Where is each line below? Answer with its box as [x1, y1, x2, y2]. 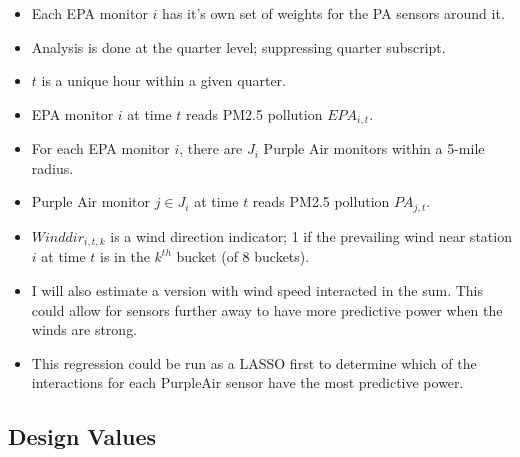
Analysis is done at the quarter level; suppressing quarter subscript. [31, 36, 446, 57]
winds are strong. [31, 319, 138, 340]
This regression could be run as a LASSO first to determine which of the [31, 352, 477, 373]
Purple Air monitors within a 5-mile [263, 138, 485, 159]
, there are [179, 138, 243, 159]
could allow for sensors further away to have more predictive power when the [31, 299, 503, 320]
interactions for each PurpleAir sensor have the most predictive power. [31, 372, 464, 393]
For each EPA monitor [31, 138, 170, 159]
